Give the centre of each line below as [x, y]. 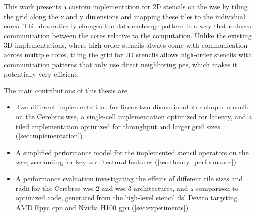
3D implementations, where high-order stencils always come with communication [126, 45]
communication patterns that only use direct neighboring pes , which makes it [121, 64]
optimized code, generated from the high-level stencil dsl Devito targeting [127, 198]
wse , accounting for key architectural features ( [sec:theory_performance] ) [126, 162]
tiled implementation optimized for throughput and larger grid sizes [118, 126]
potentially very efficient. [42, 74]
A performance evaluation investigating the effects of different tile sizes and [129, 178]
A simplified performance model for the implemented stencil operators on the [132, 152]
